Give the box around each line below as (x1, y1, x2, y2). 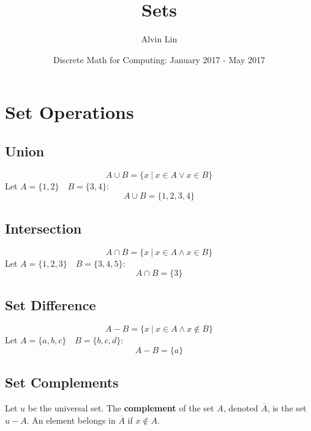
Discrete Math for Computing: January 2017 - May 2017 (53, 53, 265, 66)
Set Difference (5, 296, 96, 315)
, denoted (223, 402, 258, 414)
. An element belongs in (26, 413, 116, 426)
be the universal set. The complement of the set (28, 402, 214, 414)
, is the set (267, 402, 307, 414)
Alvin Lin (141, 32, 178, 45)
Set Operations (5, 99, 134, 124)
